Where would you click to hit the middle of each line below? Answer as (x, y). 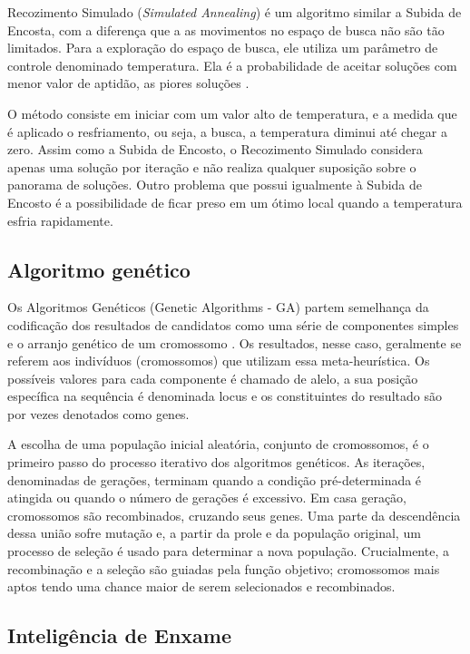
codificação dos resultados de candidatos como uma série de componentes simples (233, 324)
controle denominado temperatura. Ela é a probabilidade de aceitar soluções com (232, 65)
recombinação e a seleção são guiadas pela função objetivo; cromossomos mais (224, 568)
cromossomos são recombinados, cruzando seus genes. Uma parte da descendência (234, 515)
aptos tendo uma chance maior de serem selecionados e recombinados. (201, 586)
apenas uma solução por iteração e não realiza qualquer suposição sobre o (212, 166)
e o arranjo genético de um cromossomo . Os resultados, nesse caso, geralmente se (235, 342)
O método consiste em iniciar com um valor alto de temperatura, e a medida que (232, 113)
